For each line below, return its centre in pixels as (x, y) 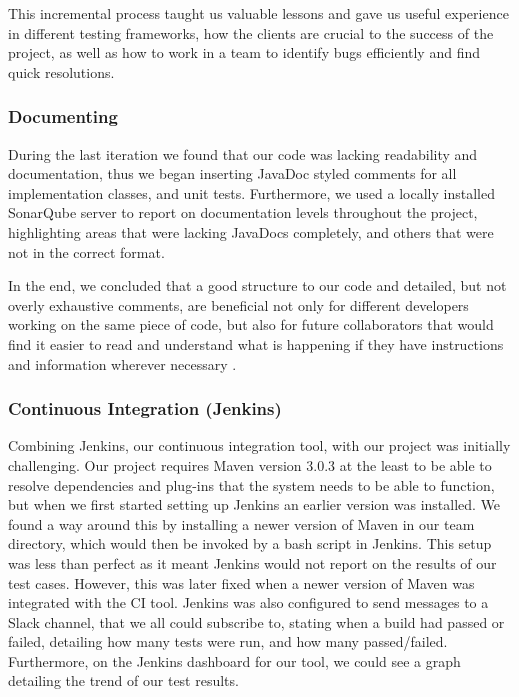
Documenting (63, 116)
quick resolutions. (61, 71)
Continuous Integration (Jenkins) (145, 408)
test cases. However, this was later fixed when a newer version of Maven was (241, 582)
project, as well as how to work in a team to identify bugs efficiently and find (244, 52)
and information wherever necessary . (122, 363)
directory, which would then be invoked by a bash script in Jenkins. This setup (250, 543)
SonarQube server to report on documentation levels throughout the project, (243, 212)
